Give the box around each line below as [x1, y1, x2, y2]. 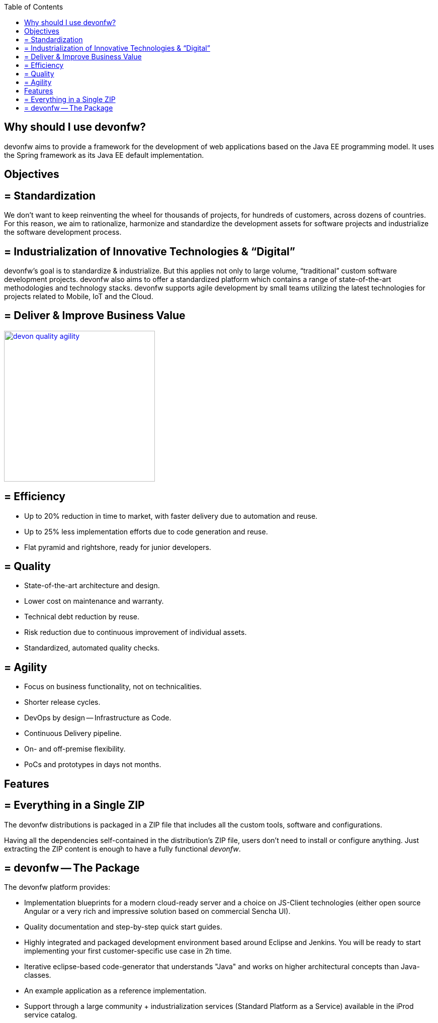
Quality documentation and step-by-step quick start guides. [24, 922, 222, 932]
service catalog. [24, 1010, 77, 1019]
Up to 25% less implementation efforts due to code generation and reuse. [24, 527, 268, 536]
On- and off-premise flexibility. [24, 745, 126, 754]
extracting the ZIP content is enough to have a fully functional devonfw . [4, 844, 241, 853]
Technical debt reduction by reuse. [24, 612, 139, 621]
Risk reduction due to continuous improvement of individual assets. [24, 628, 247, 637]
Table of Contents [4, 3, 63, 11]
